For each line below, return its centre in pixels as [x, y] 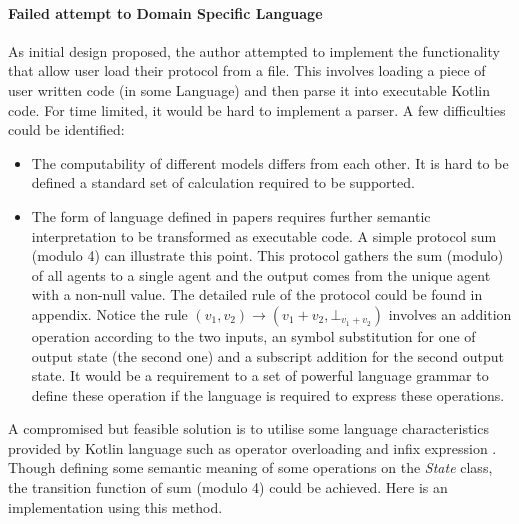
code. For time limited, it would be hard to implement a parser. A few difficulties [257, 109]
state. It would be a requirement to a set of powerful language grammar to [260, 375]
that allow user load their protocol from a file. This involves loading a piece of [247, 70]
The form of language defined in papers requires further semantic [231, 215]
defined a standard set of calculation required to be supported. [223, 182]
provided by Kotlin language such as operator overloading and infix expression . [252, 447]
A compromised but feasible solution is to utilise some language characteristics [248, 428]
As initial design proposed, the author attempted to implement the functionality [254, 50]
